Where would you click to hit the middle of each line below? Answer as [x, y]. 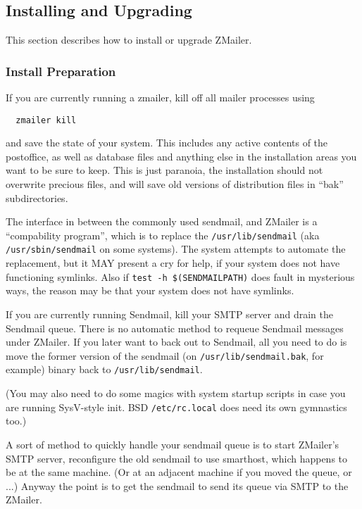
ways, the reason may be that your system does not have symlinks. [150, 290]
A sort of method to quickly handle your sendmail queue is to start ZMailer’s [173, 444]
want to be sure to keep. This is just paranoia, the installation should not [164, 170]
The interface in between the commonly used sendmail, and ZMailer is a [162, 221]
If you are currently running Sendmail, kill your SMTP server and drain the [169, 314]
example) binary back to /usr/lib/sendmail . [104, 369]
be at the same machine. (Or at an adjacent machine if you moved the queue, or [179, 472]
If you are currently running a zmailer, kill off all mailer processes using [160, 98]
